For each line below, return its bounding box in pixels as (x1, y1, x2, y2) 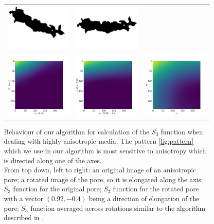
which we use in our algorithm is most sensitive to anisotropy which (4, 145, 206, 155)
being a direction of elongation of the (89, 193, 199, 203)
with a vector (4, 193, 43, 203)
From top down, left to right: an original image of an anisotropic (4, 165, 196, 175)
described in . (4, 212, 44, 223)
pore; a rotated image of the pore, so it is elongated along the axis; (4, 174, 203, 184)
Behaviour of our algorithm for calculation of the (4, 126, 150, 136)
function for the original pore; (13, 184, 102, 194)
